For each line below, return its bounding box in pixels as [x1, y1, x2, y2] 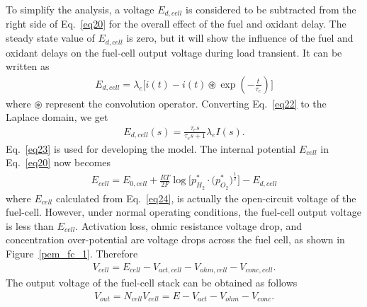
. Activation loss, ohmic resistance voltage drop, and [75, 218, 303, 233]
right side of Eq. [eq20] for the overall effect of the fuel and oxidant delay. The [6, 16, 346, 31]
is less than [6, 218, 54, 233]
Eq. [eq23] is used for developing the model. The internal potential [6, 141, 296, 156]
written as [6, 59, 50, 74]
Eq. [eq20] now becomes [6, 155, 111, 170]
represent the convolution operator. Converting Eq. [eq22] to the [45, 95, 327, 110]
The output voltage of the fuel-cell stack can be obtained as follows [6, 275, 298, 290]
